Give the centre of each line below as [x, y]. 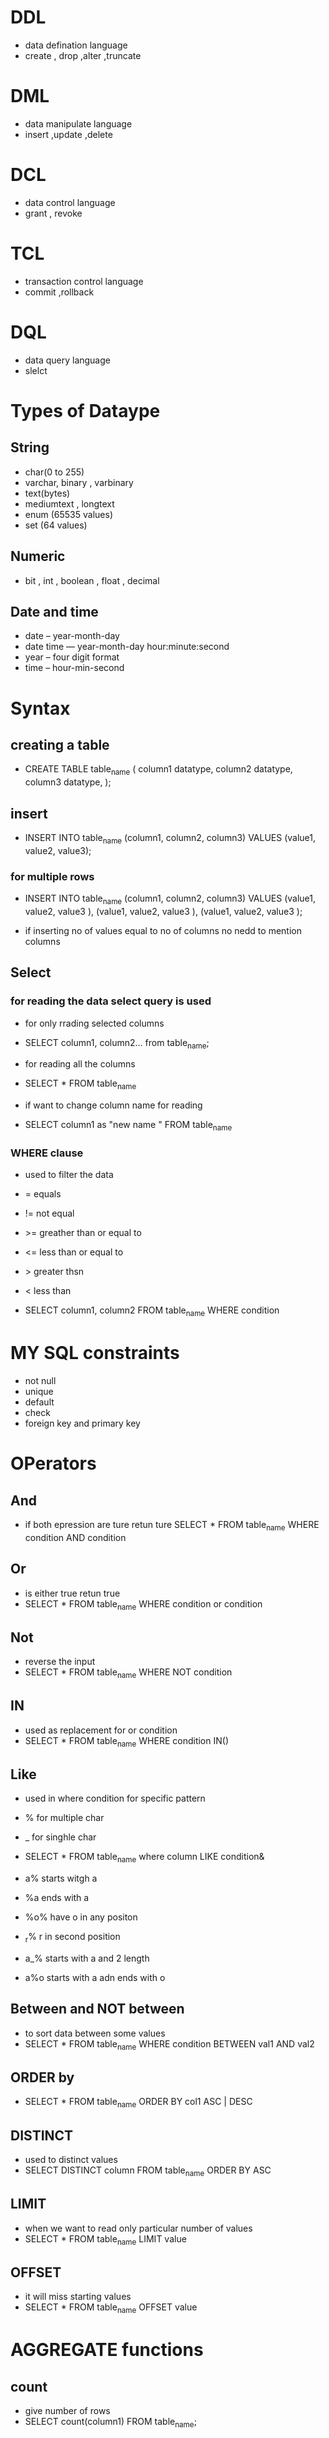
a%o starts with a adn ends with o [95, 1977]
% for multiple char [64, 1818]
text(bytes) [47, 493]
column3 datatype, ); [68, 782]
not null [40, 1380]
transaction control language [84, 281]
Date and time [54, 611]
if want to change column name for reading [113, 1105]
